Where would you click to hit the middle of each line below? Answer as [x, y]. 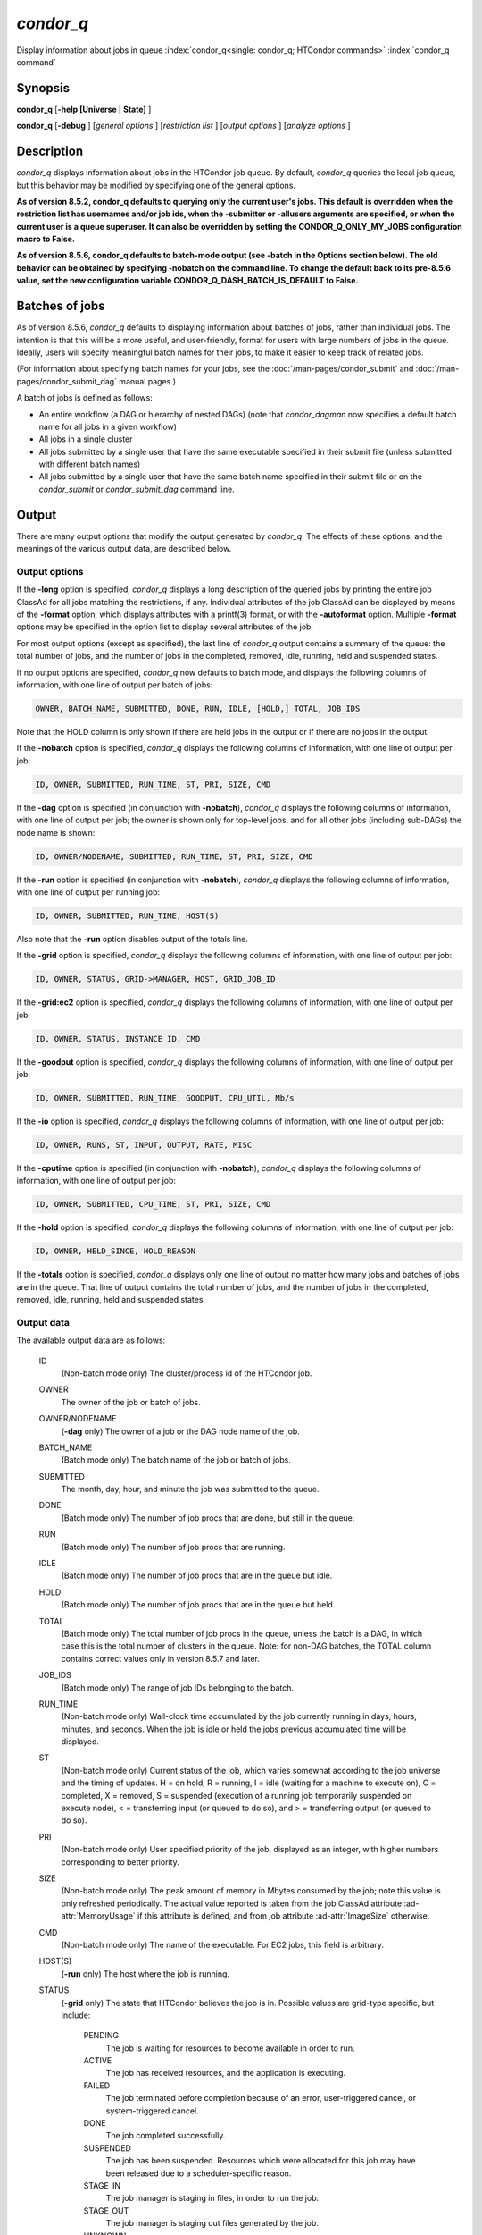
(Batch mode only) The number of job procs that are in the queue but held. [198, 1605]
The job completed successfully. [166, 2136]
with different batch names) [90, 464]
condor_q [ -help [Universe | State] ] [84, 109]
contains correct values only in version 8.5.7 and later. [161, 1658]
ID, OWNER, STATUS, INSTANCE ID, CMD [118, 1038]
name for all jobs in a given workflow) [108, 426]
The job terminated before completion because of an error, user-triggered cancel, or [261, 2098]
